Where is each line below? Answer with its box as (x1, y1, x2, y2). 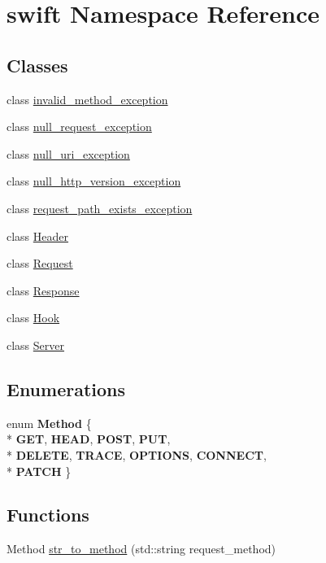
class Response (7, 281, 80, 299)
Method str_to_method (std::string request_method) (7, 540, 276, 557)
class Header (7, 227, 69, 244)
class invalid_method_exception (7, 90, 168, 107)
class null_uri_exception (7, 145, 130, 162)
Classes (7, 52, 68, 77)
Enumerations (7, 376, 126, 401)
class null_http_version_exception (7, 172, 181, 190)
